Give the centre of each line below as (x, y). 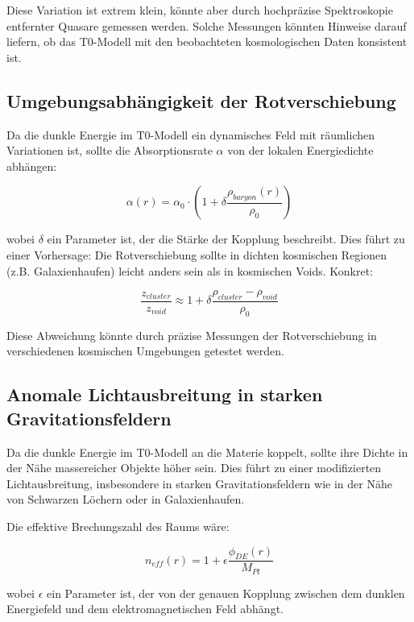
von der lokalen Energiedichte (300, 150)
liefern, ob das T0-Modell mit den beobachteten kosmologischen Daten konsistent (207, 41)
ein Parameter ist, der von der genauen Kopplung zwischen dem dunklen (226, 593)
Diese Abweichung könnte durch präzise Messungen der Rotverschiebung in (192, 335)
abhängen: (32, 166)
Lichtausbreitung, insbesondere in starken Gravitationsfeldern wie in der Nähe (199, 483)
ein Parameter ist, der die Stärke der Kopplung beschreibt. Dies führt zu (226, 239)
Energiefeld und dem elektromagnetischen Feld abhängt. (145, 609)
